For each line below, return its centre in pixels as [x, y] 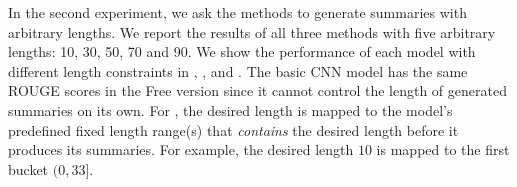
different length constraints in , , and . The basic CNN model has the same [238, 70]
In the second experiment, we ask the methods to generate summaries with [237, 12]
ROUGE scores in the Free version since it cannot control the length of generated [257, 90]
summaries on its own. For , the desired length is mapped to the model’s [230, 109]
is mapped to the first [443, 149]
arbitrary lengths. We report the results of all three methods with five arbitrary [252, 31]
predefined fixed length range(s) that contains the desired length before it [233, 129]
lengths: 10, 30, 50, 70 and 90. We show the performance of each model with [242, 51]
